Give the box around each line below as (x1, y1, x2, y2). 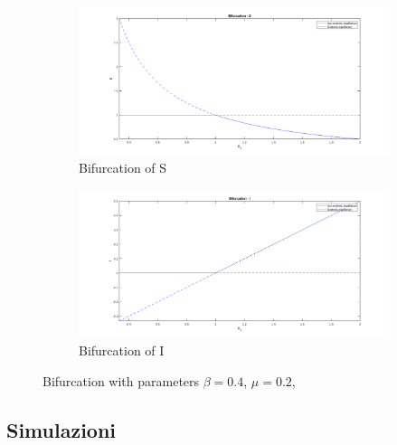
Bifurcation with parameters (43, 371, 200, 390)
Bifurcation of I (79, 340, 165, 359)
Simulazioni (6, 415, 117, 443)
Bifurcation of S (79, 158, 167, 177)
